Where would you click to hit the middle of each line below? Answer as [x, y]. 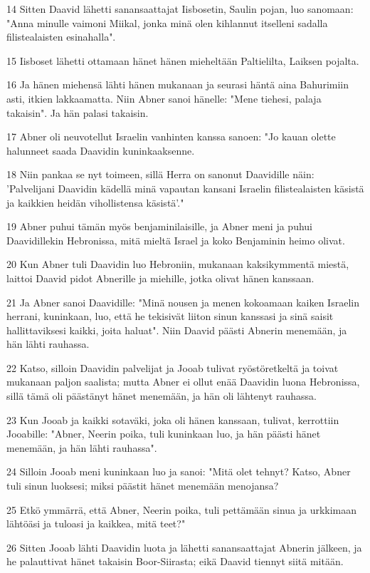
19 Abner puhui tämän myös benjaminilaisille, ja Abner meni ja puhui [160, 226]
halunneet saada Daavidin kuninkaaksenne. [101, 150]
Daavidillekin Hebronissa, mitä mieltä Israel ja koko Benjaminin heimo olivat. [176, 240]
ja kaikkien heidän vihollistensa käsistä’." [95, 202]
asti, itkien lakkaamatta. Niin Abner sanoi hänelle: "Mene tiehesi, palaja [164, 98]
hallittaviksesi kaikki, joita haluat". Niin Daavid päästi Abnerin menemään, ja [177, 330]
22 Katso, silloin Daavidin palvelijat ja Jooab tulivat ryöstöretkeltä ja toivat [173, 367]
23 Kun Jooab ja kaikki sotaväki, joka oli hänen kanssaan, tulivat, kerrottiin [173, 419]
